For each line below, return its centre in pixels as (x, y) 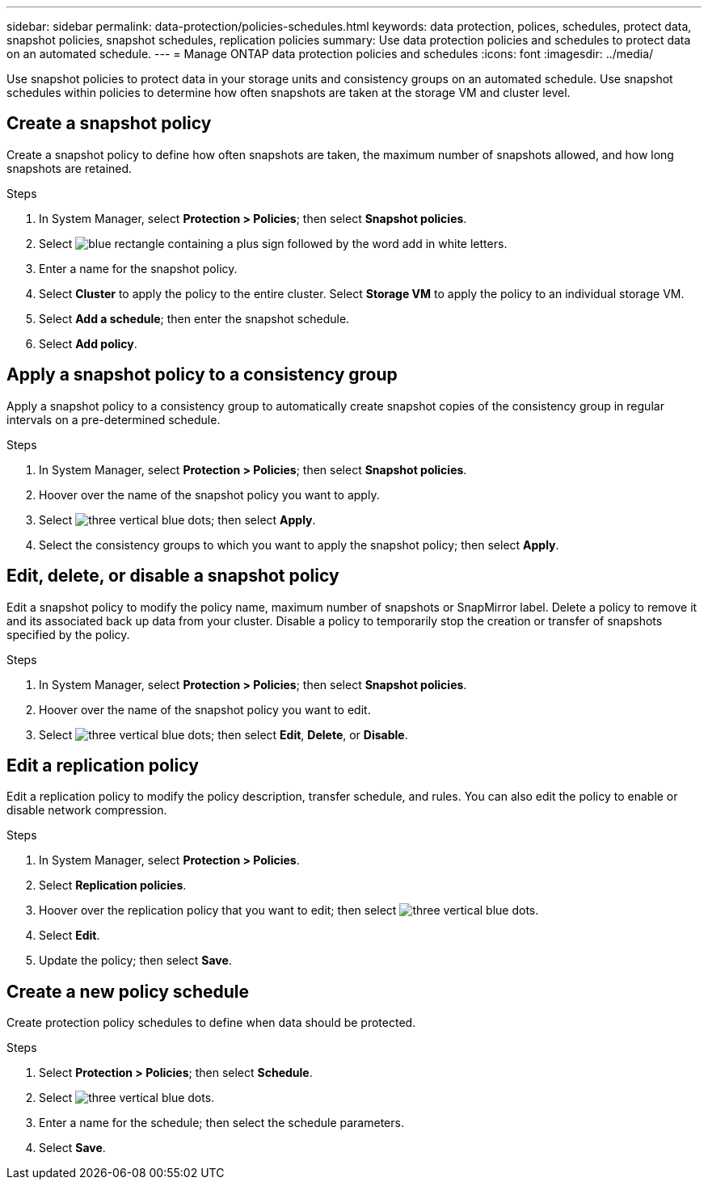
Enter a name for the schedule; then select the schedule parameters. (221, 1123)
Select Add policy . (88, 343)
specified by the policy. (68, 634)
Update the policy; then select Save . (135, 961)
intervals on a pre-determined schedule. (114, 419)
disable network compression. (87, 810)
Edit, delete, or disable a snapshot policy (173, 576)
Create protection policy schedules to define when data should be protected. (211, 1023)
